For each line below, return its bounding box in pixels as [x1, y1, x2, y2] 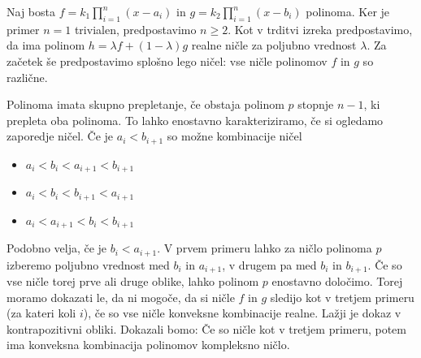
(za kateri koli [7, 304, 76, 321]
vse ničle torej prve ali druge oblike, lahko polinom [7, 273, 259, 290]
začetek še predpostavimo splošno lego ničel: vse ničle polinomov [7, 52, 328, 69]
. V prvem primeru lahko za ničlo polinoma [157, 239, 372, 257]
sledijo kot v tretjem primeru [270, 288, 414, 305]
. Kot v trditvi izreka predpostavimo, [228, 20, 413, 37]
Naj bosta [7, 3, 55, 19]
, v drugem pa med [222, 256, 317, 273]
